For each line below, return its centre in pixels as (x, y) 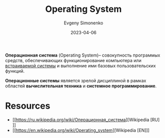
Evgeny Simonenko (83, 23)
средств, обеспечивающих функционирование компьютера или (73, 60)
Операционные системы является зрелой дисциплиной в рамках (76, 80)
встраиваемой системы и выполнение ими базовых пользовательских (81, 66)
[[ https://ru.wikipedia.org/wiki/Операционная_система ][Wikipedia (81, 120)
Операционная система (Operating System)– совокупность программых (83, 55)
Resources (28, 106)
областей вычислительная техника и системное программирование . (81, 86)
